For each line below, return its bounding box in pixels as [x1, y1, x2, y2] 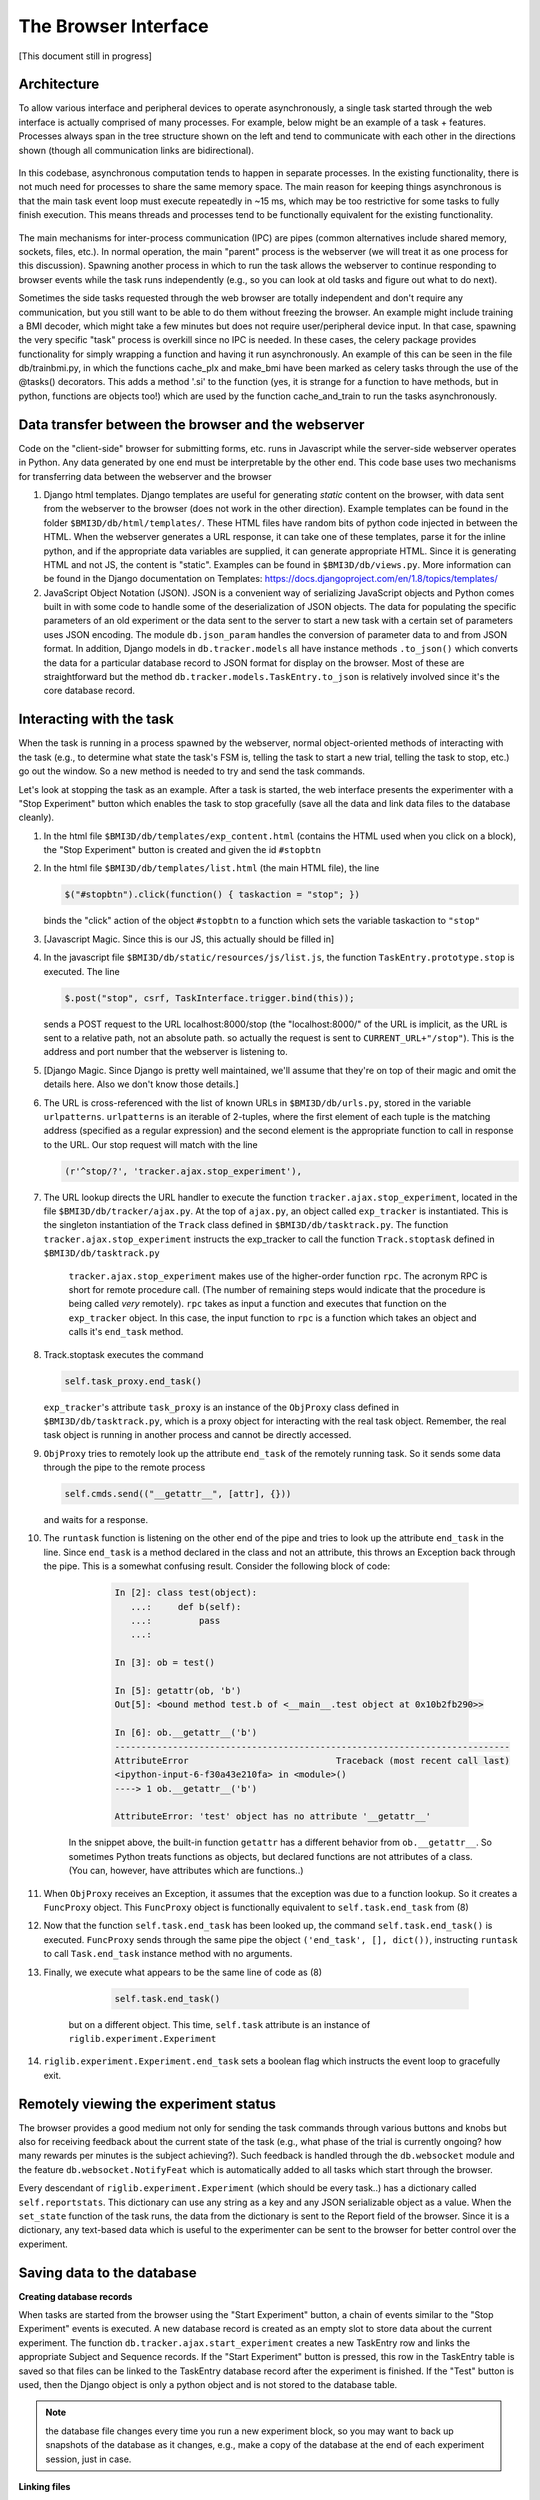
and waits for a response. [43, 1514, 149, 1526]
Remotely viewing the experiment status [18, 2095, 277, 2112]
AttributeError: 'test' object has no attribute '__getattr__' [114, 1811, 432, 1822]
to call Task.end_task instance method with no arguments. [43, 1948, 293, 1960]
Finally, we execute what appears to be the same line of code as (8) [43, 1966, 323, 1978]
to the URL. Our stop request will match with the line [43, 1138, 259, 1150]
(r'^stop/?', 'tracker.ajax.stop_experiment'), [64, 1165, 302, 1177]
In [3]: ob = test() [114, 1657, 215, 1669]
